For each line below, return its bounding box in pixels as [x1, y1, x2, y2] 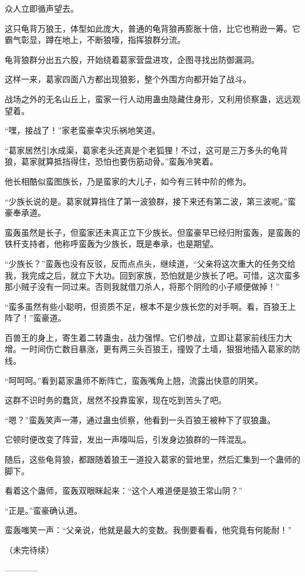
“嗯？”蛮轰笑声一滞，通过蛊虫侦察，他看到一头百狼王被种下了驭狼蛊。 [5, 413, 276, 426]
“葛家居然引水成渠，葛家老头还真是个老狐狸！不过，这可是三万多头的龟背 [5, 143, 288, 156]
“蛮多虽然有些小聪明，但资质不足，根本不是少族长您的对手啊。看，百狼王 [5, 300, 288, 312]
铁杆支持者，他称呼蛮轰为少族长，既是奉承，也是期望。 [5, 237, 218, 250]
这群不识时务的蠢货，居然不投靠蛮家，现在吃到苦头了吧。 [5, 394, 226, 406]
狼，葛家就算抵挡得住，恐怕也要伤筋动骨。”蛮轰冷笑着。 [5, 155, 218, 168]
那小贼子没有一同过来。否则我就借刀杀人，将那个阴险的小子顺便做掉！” [5, 280, 280, 293]
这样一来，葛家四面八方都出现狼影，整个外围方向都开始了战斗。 [5, 73, 251, 85]
